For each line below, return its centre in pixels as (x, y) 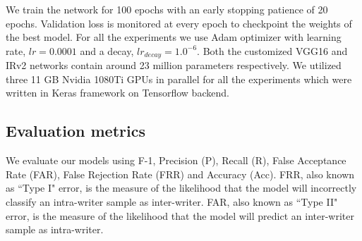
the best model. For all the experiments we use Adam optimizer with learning (174, 37)
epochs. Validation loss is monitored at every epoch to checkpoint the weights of (179, 23)
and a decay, (107, 50)
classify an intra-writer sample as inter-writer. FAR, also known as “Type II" (172, 202)
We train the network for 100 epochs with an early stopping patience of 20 (167, 9)
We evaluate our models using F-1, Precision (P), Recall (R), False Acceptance (176, 160)
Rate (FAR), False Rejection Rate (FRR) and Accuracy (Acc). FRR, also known (180, 174)
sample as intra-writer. (55, 229)
